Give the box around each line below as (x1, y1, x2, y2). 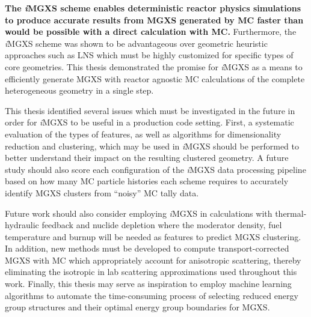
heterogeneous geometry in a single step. (5, 84, 154, 97)
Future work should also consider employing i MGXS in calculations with (5, 207, 273, 219)
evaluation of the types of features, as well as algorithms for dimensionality (5, 127, 282, 140)
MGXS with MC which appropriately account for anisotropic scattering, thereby (5, 253, 301, 266)
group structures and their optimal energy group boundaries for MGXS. (5, 301, 270, 313)
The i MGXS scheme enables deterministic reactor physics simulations (5, 2, 301, 14)
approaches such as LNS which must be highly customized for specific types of (5, 49, 294, 61)
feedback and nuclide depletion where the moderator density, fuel (42, 219, 282, 231)
